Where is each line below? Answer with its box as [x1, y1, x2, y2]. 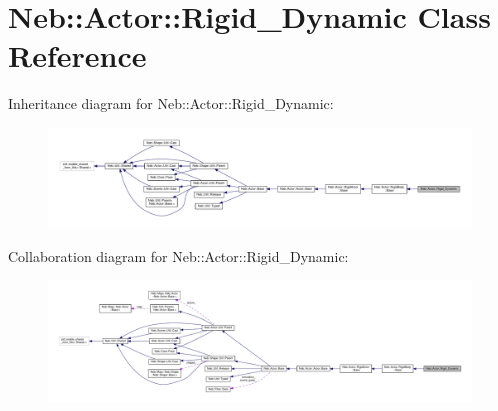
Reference [8, 35, 147, 76]
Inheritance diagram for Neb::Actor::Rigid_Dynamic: [8, 93, 334, 114]
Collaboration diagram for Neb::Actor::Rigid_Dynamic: [8, 245, 349, 266]
